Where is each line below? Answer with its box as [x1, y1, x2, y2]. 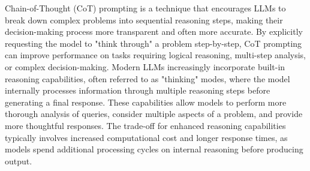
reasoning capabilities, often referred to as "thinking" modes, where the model [5, 72, 290, 85]
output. [5, 154, 32, 167]
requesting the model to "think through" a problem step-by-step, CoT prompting [5, 37, 302, 49]
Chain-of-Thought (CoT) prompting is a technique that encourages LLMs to [5, 2, 286, 14]
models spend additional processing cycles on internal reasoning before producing [5, 143, 303, 155]
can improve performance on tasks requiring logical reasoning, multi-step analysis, [5, 49, 306, 61]
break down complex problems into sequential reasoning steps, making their [5, 13, 283, 26]
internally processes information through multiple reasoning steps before [5, 84, 270, 97]
